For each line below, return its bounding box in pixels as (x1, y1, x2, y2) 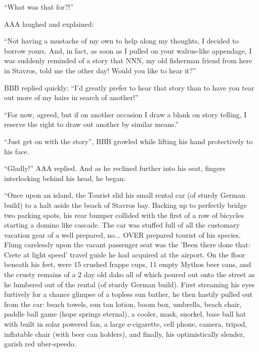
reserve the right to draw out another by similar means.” (4, 119, 179, 129)
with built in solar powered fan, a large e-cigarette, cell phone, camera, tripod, (4, 319, 247, 329)
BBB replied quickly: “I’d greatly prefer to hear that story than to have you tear (4, 82, 254, 93)
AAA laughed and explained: (4, 18, 94, 29)
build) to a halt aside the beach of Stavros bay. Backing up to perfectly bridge (4, 199, 247, 210)
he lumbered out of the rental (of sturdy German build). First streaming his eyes (4, 279, 255, 289)
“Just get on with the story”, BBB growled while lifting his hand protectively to (4, 136, 253, 146)
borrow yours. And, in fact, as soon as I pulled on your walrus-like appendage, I (4, 45, 252, 56)
